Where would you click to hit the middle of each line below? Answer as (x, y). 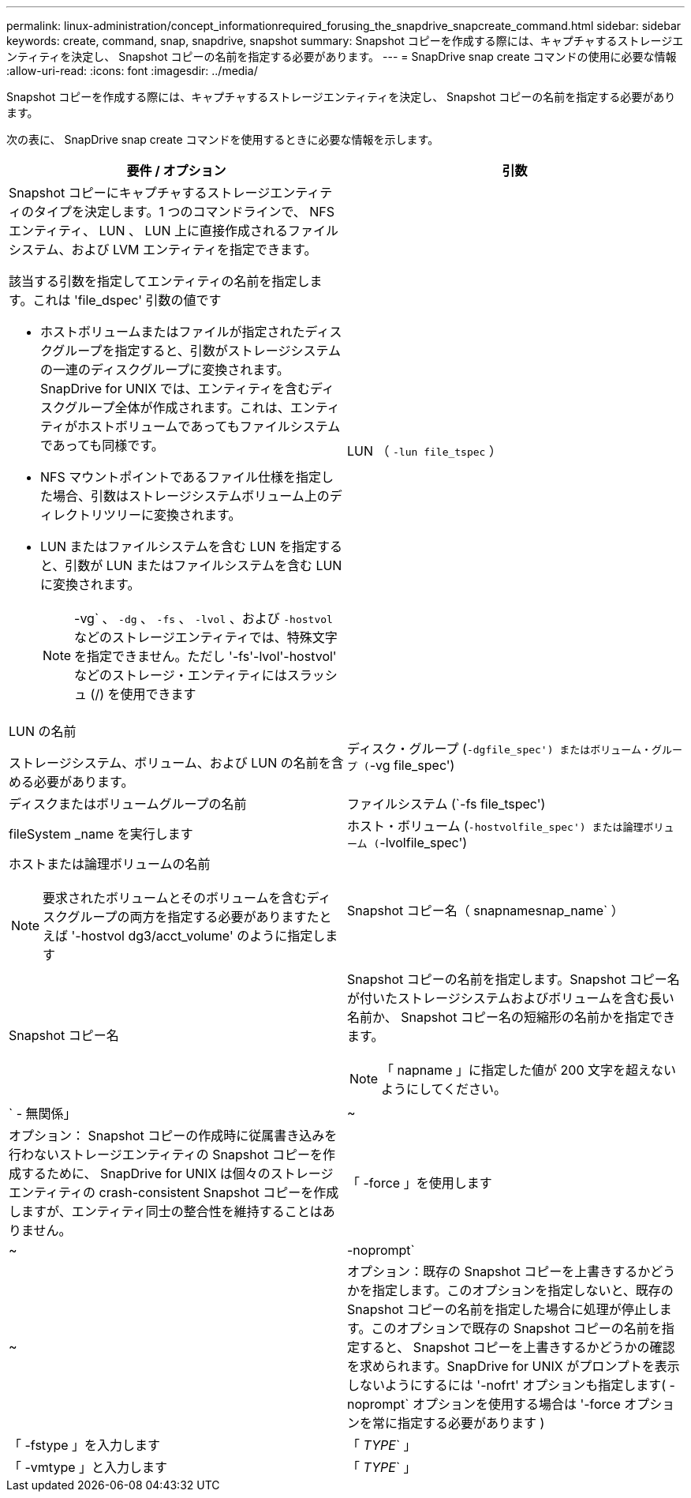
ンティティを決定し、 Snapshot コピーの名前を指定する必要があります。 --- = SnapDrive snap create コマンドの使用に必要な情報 (342, 56)
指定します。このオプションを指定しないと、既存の (523, 1290)
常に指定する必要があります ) (459, 1423)
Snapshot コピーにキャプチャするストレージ (140, 193)
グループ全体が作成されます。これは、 (177, 407)
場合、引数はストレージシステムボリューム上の (191, 496)
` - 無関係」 (43, 1113)
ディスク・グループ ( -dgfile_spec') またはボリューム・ (499, 749)
